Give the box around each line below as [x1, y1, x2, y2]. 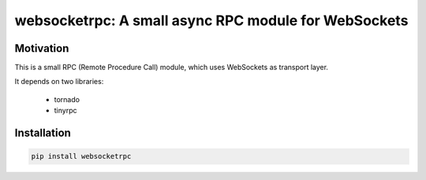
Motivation [14, 42, 69, 55]
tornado [54, 94, 80, 104]
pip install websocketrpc [31, 152, 132, 161]
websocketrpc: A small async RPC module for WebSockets [14, 12, 409, 29]
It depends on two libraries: [14, 77, 104, 86]
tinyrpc [54, 106, 77, 116]
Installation [14, 127, 71, 140]
